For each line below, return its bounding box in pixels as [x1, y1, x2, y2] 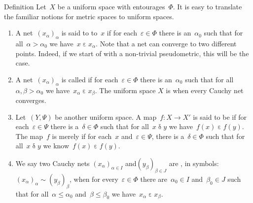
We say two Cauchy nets [15, 158, 90, 168]
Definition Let [4, 1, 46, 11]
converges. [15, 95, 46, 105]
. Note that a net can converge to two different [96, 38, 237, 48]
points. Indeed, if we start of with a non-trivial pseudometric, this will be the [15, 48, 249, 58]
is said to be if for [193, 111, 247, 122]
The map [15, 131, 43, 141]
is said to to [61, 28, 98, 38]
